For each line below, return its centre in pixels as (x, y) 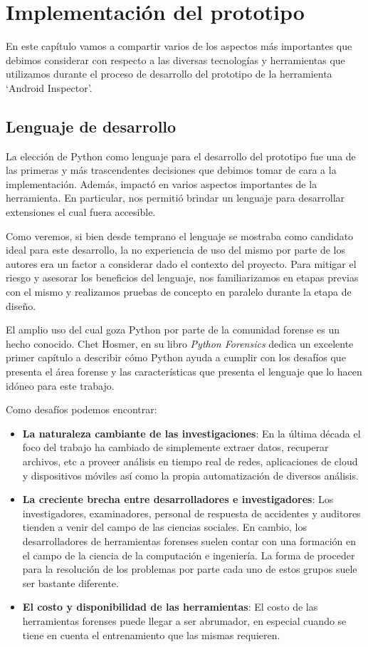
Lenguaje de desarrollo (91, 126)
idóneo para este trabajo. (60, 385)
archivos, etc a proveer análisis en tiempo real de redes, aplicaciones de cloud (190, 461)
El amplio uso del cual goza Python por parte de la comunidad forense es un (173, 330)
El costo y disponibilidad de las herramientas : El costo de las (170, 607)
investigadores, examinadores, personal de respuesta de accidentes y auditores (191, 513)
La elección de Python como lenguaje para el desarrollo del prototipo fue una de (181, 156)
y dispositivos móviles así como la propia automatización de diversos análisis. (190, 475)
